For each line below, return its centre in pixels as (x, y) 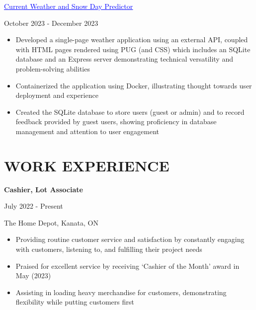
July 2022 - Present (34, 206)
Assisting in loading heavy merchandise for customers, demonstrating (121, 292)
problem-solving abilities (53, 68)
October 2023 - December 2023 (51, 23)
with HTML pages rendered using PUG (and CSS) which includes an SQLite (133, 49)
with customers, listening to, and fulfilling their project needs (109, 249)
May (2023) (33, 275)
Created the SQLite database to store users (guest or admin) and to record (130, 112)
